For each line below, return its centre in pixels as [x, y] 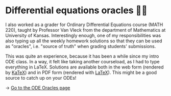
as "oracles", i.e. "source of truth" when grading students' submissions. [81, 46]
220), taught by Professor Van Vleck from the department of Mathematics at [86, 30]
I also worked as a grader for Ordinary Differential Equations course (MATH [84, 25]
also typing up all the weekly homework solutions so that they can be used [84, 41]
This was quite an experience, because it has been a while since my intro [82, 56]
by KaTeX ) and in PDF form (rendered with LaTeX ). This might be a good [81, 72]
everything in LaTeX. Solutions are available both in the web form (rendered [85, 67]
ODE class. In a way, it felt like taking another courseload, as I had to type [82, 61]
